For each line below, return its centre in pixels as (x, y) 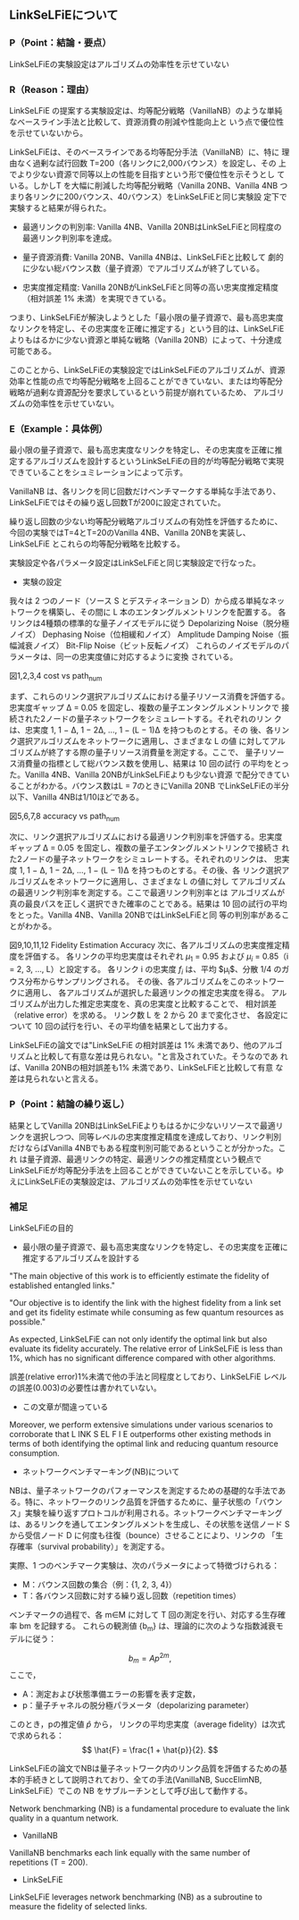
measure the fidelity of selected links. (78, 1907)
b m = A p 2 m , (150, 1658)
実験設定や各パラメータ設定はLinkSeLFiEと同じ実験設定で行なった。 (135, 563)
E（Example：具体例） (59, 428)
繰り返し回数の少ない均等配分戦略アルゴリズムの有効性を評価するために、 (146, 521)
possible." (28, 1322)
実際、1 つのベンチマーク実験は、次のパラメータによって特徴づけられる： (145, 1566)
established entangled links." (62, 1286)
